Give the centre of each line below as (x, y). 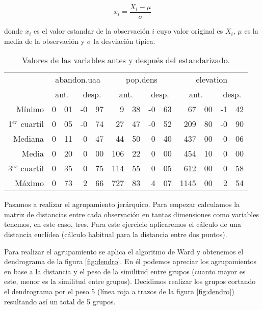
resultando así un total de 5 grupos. (60, 301)
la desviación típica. (124, 41)
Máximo (29, 183)
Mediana (28, 139)
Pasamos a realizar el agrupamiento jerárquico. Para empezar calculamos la (122, 204)
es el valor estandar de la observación (92, 31)
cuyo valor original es (190, 31)
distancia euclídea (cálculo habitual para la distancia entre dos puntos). (116, 234)
